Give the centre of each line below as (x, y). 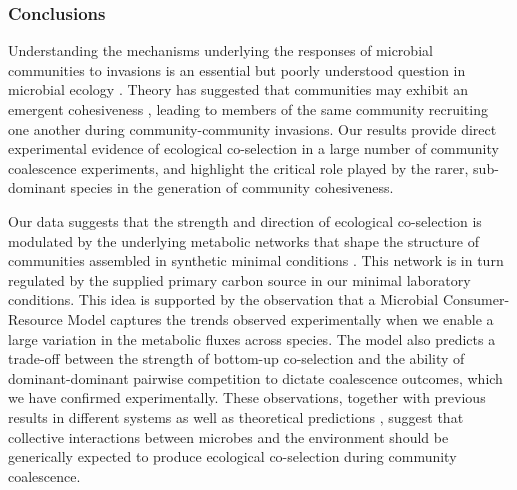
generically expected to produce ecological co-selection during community (232, 456)
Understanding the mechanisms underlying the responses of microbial (220, 50)
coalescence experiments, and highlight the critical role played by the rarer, (238, 167)
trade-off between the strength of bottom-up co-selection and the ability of (236, 358)
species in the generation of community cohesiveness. (232, 187)
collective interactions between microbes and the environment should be (228, 436)
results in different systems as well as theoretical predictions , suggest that (236, 416)
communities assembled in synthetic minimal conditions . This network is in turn (256, 260)
